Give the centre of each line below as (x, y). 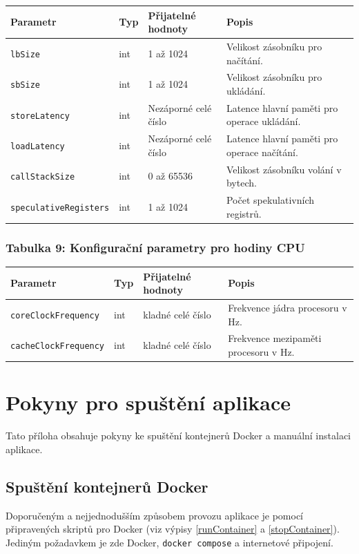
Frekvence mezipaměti (275, 338)
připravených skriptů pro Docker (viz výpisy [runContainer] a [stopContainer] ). (173, 529)
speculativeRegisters (60, 208)
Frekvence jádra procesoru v (288, 307)
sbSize (25, 85)
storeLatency (40, 116)
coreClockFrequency (55, 315)
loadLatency (38, 147)
